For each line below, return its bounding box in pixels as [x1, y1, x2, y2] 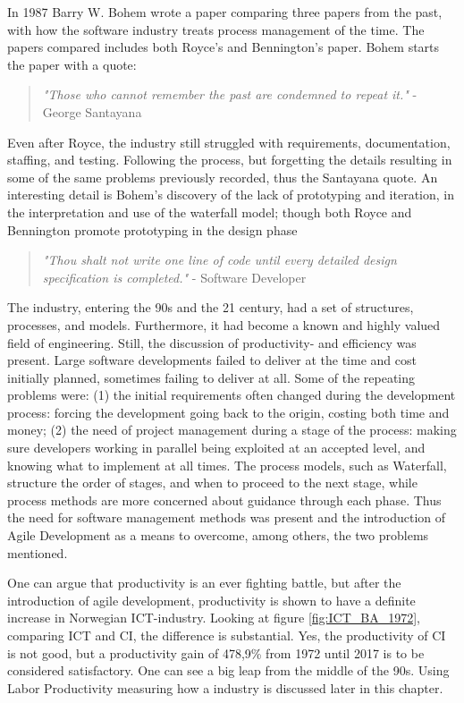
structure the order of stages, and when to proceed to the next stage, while [7, 473, 418, 492]
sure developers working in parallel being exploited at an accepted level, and [7, 438, 426, 457]
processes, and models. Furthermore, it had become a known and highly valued [7, 315, 441, 334]
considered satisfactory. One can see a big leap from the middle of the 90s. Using [7, 661, 450, 680]
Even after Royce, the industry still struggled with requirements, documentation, [7, 132, 451, 151]
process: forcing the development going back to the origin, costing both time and [7, 402, 450, 421]
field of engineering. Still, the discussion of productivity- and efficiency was [7, 333, 417, 351]
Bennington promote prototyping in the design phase [7, 220, 298, 239]
